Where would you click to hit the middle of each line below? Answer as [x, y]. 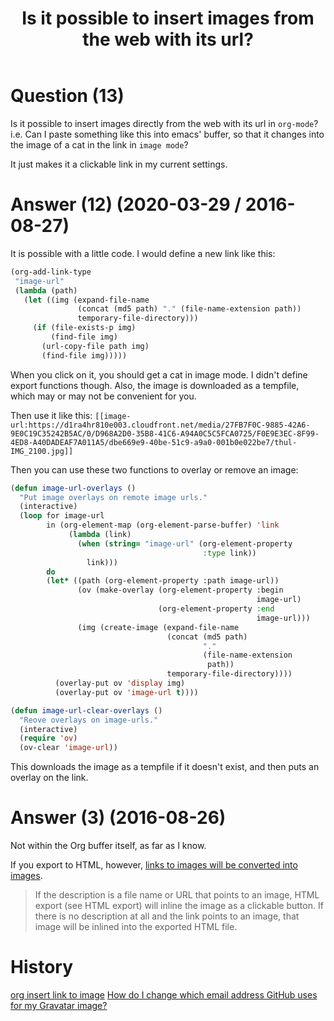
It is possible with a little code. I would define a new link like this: [143, 253]
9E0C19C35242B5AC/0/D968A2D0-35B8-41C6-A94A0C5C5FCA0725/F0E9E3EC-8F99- [165, 433]
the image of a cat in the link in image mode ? [99, 144]
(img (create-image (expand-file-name [158, 627]
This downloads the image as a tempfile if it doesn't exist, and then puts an [165, 767]
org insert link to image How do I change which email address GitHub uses [164, 995]
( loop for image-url [62, 516]
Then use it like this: [51, 415]
